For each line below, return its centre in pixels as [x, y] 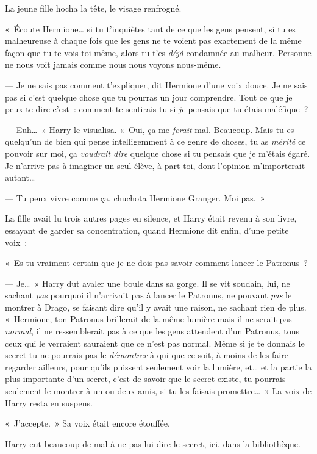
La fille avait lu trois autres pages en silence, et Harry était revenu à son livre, [151, 218]
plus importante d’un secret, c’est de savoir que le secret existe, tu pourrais [145, 379]
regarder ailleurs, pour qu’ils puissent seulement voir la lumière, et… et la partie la [158, 366]
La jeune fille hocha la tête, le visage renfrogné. [93, 8]
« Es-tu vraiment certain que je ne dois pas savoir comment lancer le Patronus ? [156, 263]
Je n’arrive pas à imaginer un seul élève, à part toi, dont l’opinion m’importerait [155, 165]
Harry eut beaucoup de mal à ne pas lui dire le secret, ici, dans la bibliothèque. [153, 443]
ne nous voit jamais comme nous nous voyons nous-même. [113, 64]
